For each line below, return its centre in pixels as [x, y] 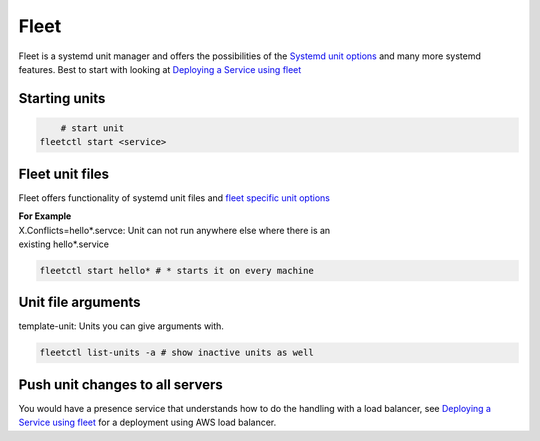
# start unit [92, 128]
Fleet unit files [64, 173]
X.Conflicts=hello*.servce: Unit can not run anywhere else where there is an [174, 230]
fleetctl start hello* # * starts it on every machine [176, 270]
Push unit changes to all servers [121, 384]
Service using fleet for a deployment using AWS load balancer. [147, 422]
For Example [45, 216]
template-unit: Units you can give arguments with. [121, 326]
